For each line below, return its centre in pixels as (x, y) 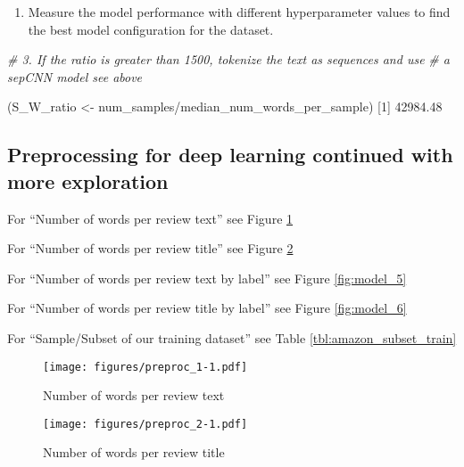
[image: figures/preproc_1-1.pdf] (145, 367)
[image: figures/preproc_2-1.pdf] (145, 424)
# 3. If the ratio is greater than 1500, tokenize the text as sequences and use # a (228, 59)
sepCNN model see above (75, 76)
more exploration (88, 180)
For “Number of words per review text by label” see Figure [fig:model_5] (207, 278)
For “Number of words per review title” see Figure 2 (150, 248)
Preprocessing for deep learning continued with (230, 155)
